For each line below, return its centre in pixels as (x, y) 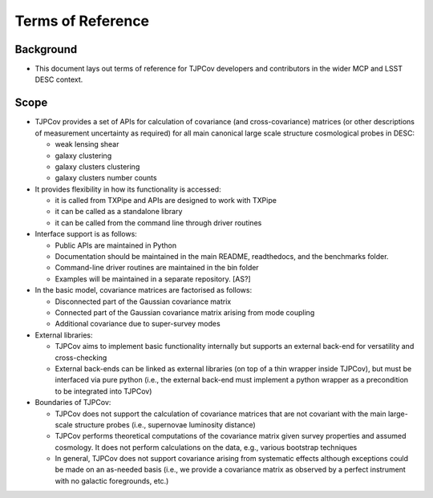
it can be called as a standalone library (119, 212)
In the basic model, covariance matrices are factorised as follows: (144, 290)
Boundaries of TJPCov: (73, 403)
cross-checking (81, 358)
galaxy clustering (83, 156)
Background (46, 49)
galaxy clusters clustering (97, 166)
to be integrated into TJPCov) (103, 391)
